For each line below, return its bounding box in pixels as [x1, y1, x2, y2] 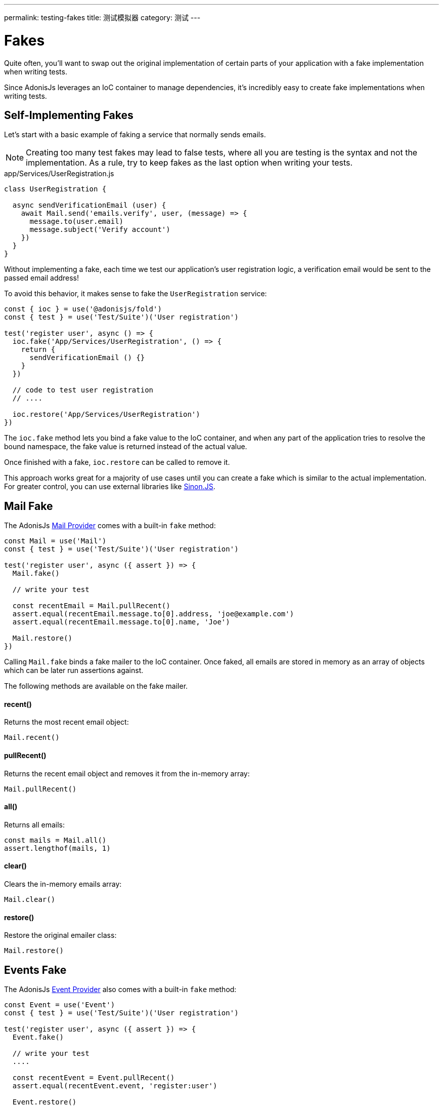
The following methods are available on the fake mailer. [4, 682, 188, 691]
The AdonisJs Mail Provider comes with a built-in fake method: [4, 521, 216, 530]
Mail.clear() [4, 895, 56, 904]
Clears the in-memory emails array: [4, 880, 122, 889]
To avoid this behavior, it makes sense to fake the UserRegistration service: [4, 289, 267, 298]
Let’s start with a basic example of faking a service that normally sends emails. [4, 130, 266, 139]
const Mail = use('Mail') [4, 537, 107, 545]
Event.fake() [12, 1033, 64, 1042]
